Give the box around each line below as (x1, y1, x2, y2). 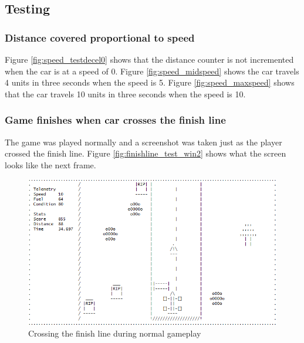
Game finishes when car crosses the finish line (5, 113, 226, 127)
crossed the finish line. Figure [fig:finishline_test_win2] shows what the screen (5, 147, 286, 159)
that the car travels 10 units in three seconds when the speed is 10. (5, 87, 246, 100)
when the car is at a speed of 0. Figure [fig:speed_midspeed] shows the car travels (5, 64, 299, 77)
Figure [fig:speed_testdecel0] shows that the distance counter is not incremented (5, 53, 294, 65)
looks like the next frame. (5, 158, 96, 171)
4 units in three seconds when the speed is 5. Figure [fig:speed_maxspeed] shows (5, 76, 295, 89)
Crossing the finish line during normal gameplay (28, 327, 201, 339)
